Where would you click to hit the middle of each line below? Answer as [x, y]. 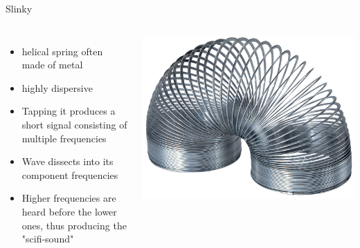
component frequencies [70, 174]
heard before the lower [69, 211]
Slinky [19, 8]
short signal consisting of [74, 124]
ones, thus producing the [74, 225]
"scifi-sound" [48, 239]
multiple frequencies [64, 138]
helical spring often [62, 51]
